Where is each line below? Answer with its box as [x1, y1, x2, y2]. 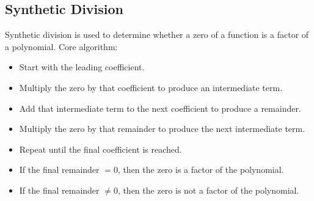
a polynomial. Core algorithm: [5, 40, 118, 53]
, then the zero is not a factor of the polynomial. [117, 183, 299, 196]
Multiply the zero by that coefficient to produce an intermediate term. [19, 81, 283, 93]
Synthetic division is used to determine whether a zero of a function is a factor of [5, 28, 309, 41]
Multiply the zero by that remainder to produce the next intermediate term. [19, 122, 305, 135]
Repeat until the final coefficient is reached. [19, 142, 182, 155]
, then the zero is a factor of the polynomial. [117, 163, 284, 176]
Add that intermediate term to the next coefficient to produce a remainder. [19, 101, 301, 114]
